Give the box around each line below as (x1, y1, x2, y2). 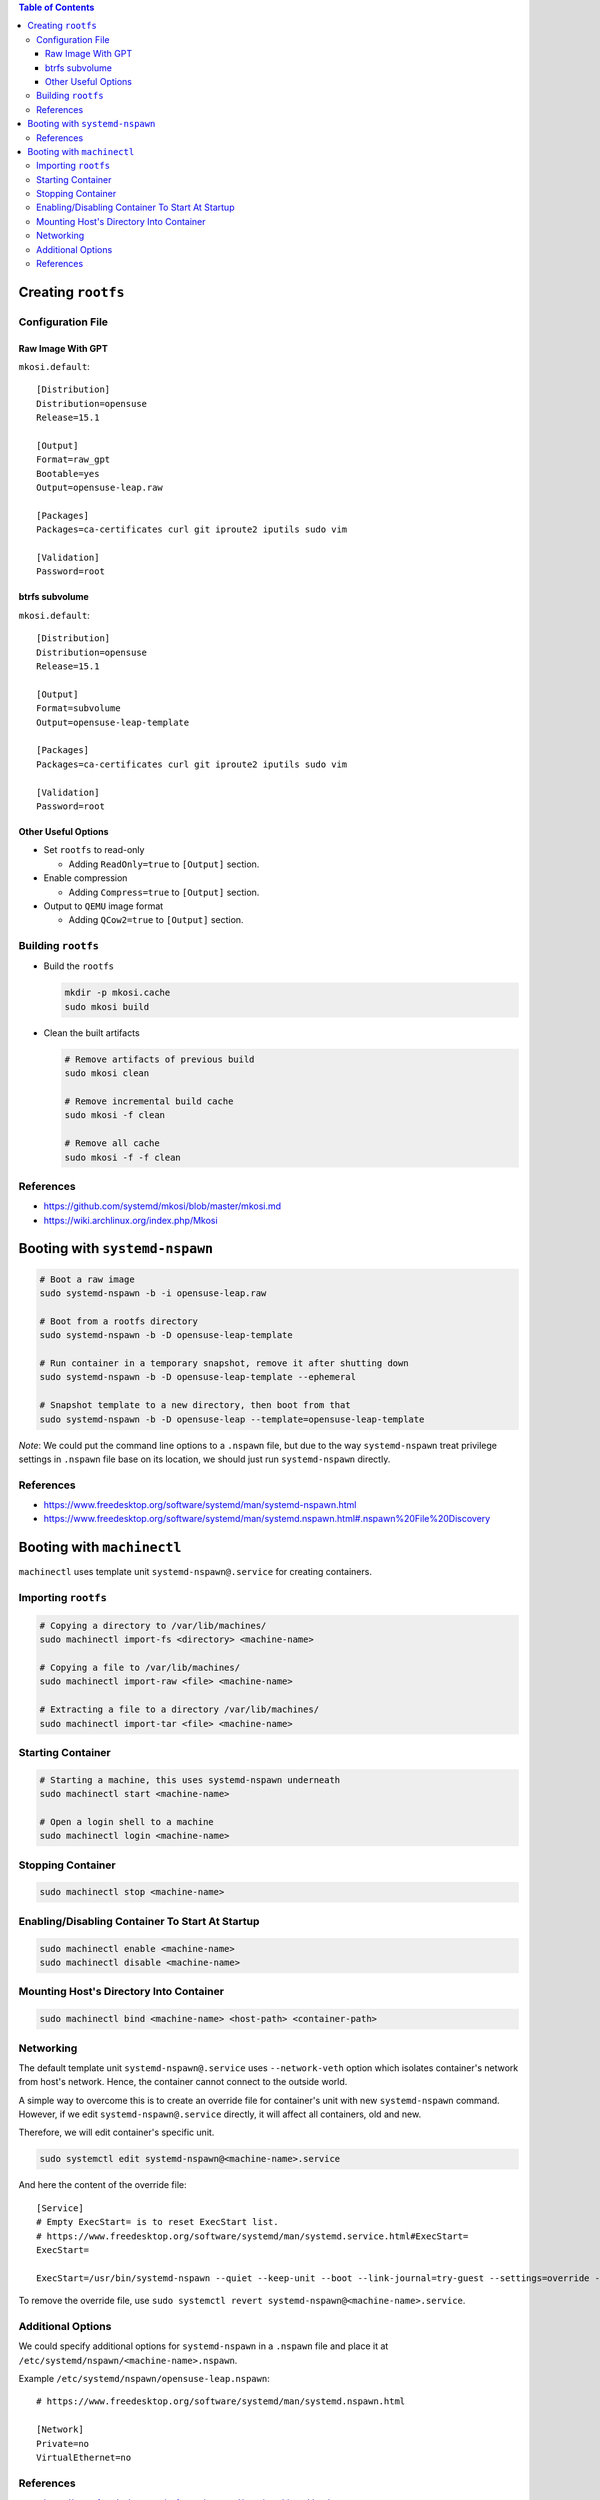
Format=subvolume (36, 703, 121, 714)
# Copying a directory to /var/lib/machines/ (39, 1620, 267, 1631)
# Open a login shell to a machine (39, 1816, 214, 1827)
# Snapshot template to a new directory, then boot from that (39, 1400, 351, 1411)
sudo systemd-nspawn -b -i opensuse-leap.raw (39, 1288, 267, 1299)
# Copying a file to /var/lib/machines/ (39, 1662, 240, 1674)
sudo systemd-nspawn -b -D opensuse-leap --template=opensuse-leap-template (39, 1413, 425, 1425)
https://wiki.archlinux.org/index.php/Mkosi (43, 1214, 219, 1226)
